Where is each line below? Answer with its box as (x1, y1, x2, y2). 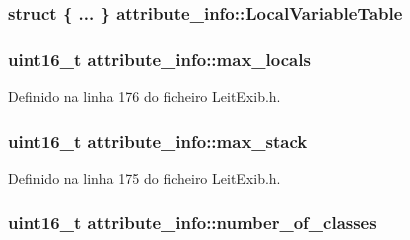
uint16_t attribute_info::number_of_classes (8, 210, 377, 235)
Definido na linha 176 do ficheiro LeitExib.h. (8, 86, 281, 107)
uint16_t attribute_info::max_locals (8, 46, 311, 71)
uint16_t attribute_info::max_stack (8, 128, 308, 153)
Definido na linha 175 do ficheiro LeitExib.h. (8, 167, 281, 188)
